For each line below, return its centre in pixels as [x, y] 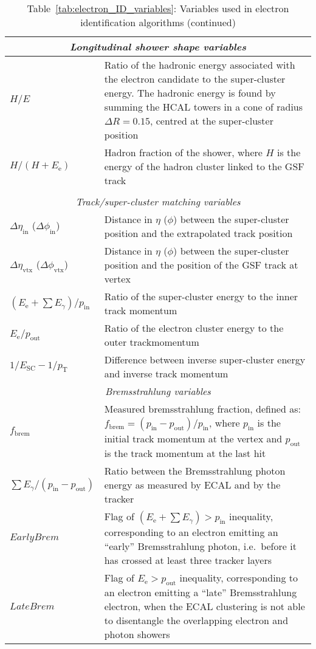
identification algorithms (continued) [158, 22]
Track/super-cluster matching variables [158, 201]
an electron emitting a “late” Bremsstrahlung [201, 592]
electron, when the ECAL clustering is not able [204, 606]
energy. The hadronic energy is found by [190, 93]
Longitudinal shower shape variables [158, 46]
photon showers [137, 634]
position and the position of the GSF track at [201, 265]
